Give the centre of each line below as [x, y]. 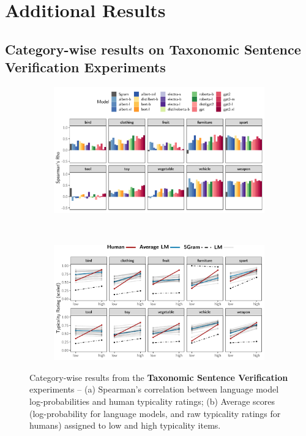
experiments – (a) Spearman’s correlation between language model [154, 389]
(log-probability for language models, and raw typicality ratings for [155, 413]
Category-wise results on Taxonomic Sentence [153, 49]
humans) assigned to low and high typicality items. [125, 425]
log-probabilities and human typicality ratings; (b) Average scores [152, 401]
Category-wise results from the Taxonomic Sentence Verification [159, 377]
